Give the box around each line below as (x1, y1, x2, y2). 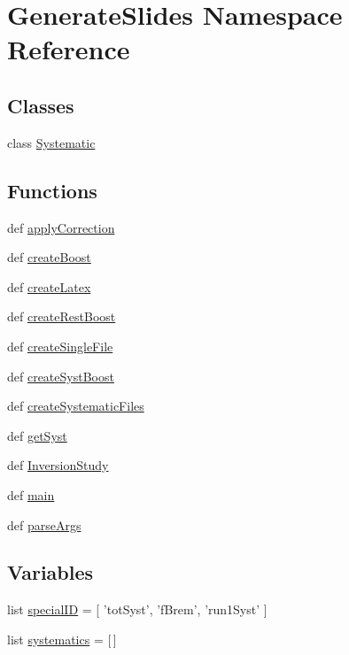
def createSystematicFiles (7, 397, 144, 415)
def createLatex (7, 277, 91, 296)
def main (7, 485, 55, 504)
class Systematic (7, 133, 96, 151)
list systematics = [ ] (7, 629, 117, 648)
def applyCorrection (7, 218, 115, 236)
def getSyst (7, 426, 67, 444)
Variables (7, 559, 94, 586)
